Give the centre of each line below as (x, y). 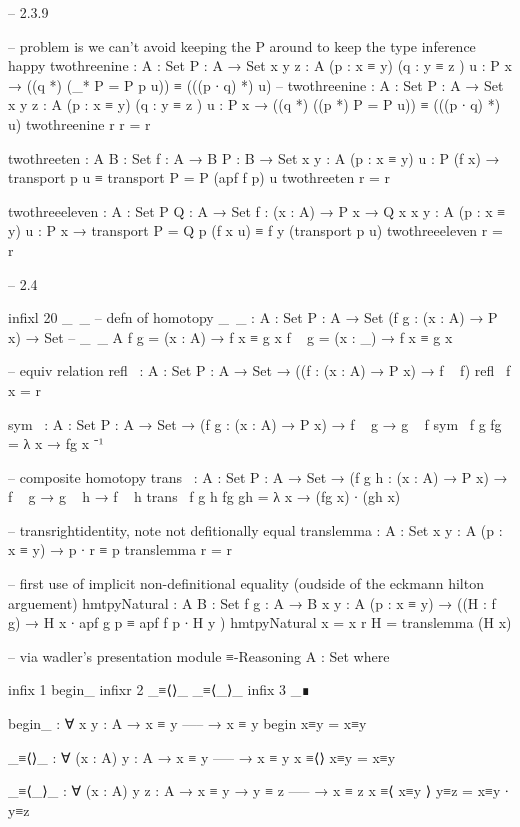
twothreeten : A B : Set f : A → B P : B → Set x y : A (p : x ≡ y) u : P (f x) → (254, 157)
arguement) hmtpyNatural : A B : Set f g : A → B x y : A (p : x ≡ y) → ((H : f (252, 602)
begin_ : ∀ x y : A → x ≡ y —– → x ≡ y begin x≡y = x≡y (187, 723)
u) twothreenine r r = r (79, 123)
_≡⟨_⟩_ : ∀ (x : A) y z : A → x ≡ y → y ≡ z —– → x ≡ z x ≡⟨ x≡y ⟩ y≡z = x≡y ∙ (258, 790)
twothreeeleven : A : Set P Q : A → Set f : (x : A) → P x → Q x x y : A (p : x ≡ (257, 210)
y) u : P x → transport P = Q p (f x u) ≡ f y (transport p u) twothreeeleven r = (255, 230)
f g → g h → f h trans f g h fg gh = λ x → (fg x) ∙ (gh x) (204, 496)
